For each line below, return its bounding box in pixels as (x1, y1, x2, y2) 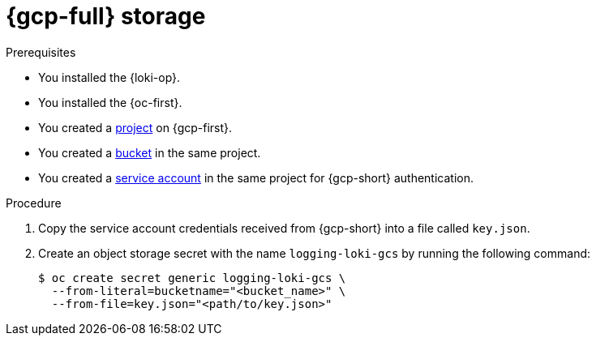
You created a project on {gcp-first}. (38, 120, 233, 135)
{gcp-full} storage (6, 2, 206, 30)
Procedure (6, 195, 62, 210)
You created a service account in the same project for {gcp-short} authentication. (38, 170, 474, 185)
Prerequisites (6, 45, 76, 59)
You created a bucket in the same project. (38, 145, 261, 160)
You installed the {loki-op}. (38, 70, 181, 84)
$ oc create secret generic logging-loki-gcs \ (38, 271, 346, 284)
